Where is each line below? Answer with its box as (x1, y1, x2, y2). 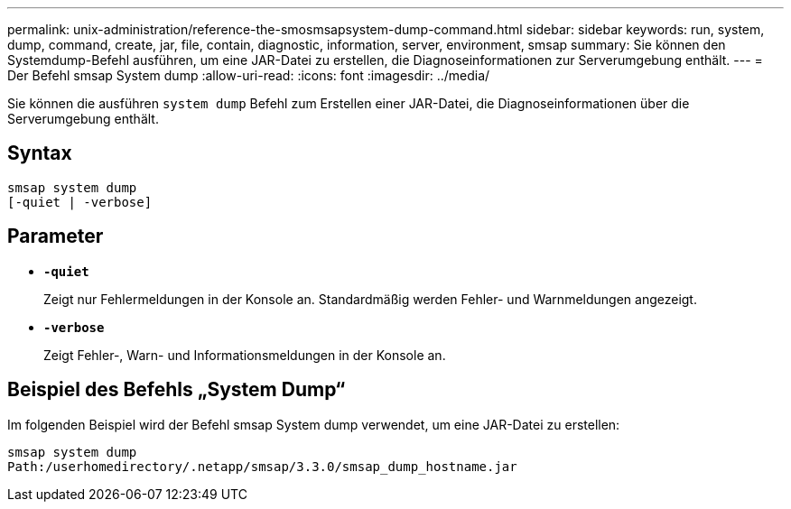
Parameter (7, 225, 104, 248)
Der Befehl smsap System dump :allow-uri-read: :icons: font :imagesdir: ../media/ (7, 68, 490, 83)
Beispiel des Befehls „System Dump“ (7, 378, 346, 402)
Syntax (7, 142, 72, 165)
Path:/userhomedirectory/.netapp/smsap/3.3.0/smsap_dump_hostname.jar (7, 458, 517, 474)
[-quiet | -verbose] (7, 194, 153, 209)
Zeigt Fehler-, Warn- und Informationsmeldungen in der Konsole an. (43, 347, 446, 363)
